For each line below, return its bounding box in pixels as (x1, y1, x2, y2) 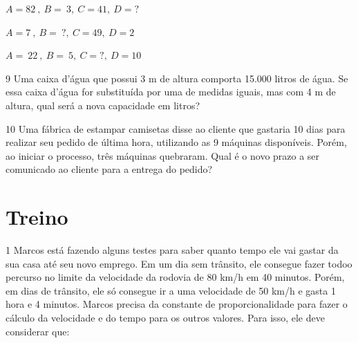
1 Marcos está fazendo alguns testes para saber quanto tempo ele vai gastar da (6, 243, 339, 257)
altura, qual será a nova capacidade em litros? (6, 98, 200, 112)
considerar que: (6, 324, 70, 338)
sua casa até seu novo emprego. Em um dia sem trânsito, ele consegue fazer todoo (6, 256, 352, 270)
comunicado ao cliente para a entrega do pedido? (6, 162, 213, 176)
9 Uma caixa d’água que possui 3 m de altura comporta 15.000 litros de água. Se (6, 71, 348, 85)
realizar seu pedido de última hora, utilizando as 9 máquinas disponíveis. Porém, (6, 135, 347, 149)
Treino (6, 203, 68, 231)
